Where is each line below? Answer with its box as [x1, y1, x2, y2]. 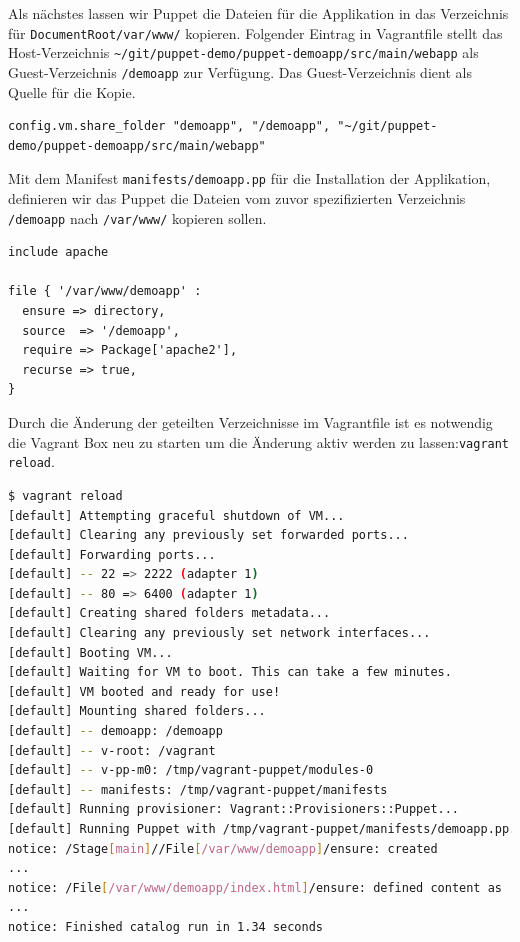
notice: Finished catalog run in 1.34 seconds [8, 919, 323, 934]
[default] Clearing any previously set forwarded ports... [8, 528, 409, 543]
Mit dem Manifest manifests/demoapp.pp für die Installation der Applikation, [8, 168, 491, 189]
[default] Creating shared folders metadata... [8, 606, 331, 621]
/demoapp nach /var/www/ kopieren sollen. [8, 207, 267, 228]
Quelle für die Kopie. [8, 81, 136, 102]
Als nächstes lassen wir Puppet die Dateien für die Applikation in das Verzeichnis [8, 3, 509, 23]
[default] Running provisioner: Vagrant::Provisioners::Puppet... [8, 802, 460, 817]
